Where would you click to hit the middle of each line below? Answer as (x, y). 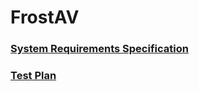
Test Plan (33, 76)
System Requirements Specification (99, 49)
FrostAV (45, 17)
